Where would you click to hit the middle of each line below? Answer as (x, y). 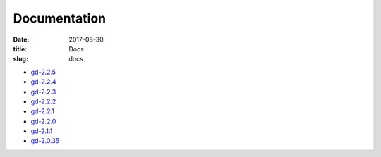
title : (20, 49)
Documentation (60, 18)
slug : (20, 59)
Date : (21, 39)
